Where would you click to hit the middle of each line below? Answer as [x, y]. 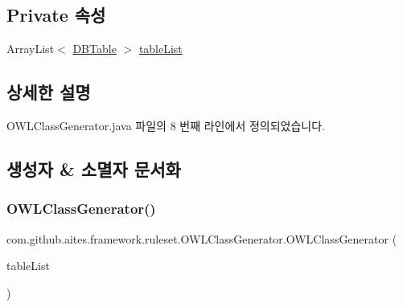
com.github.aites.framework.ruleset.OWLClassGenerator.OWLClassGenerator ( [202, 238]
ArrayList [31, 49]
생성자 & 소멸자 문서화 [94, 168]
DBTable [95, 49]
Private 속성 [56, 15]
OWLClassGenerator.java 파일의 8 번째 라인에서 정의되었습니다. [166, 125]
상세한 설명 [49, 92]
